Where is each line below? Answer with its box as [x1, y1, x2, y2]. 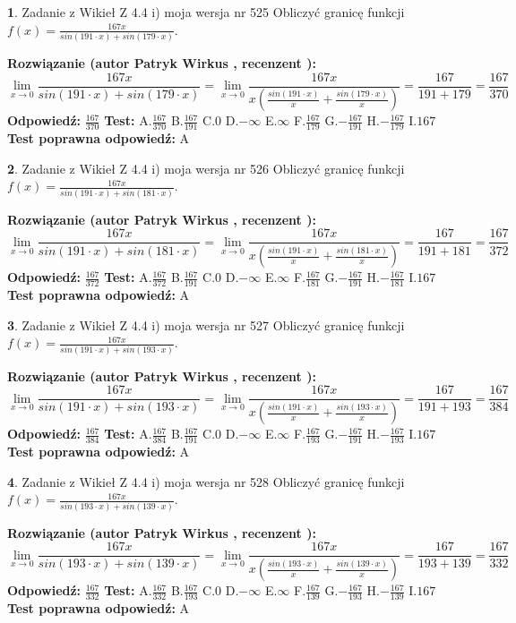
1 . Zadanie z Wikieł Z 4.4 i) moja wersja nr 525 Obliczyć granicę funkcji [7, 3, 405, 21]
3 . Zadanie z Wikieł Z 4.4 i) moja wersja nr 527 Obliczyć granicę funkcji [7, 315, 405, 334]
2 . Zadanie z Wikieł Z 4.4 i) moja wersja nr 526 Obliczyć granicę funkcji [7, 158, 405, 177]
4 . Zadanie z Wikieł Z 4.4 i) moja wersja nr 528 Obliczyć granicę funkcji [7, 472, 405, 491]
